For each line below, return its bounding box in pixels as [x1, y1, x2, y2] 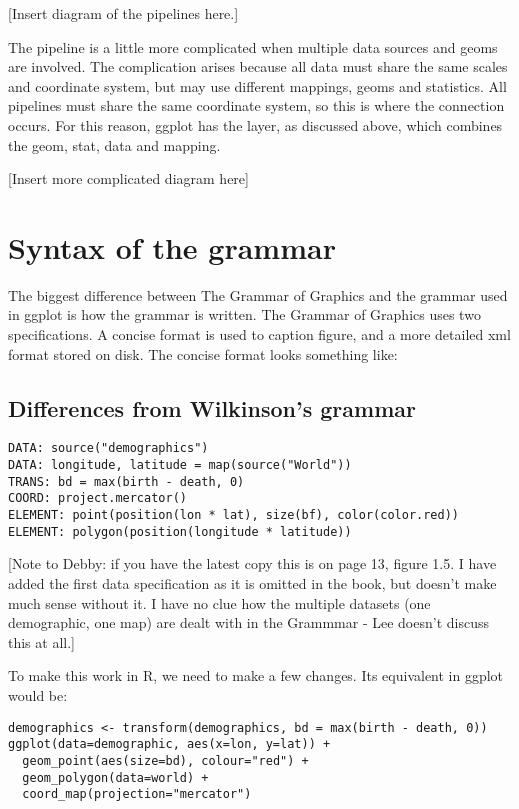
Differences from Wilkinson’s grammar [8, 392, 416, 423]
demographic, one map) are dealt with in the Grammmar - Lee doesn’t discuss [8, 612, 489, 633]
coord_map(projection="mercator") [22, 787, 252, 802]
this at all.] [8, 631, 75, 652]
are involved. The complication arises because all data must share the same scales [8, 56, 508, 77]
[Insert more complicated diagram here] [8, 168, 249, 189]
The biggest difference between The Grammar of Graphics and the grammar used [8, 284, 508, 305]
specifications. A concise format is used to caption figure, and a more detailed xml [8, 324, 511, 345]
